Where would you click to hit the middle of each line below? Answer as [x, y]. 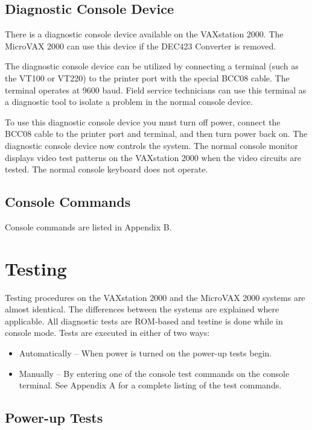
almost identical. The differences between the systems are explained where [142, 309]
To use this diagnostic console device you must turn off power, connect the [143, 122]
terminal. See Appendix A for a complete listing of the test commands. [150, 385]
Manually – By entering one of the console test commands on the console [154, 373]
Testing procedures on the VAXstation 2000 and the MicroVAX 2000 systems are [155, 297]
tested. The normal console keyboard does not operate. [107, 169]
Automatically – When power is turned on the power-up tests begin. [145, 353]
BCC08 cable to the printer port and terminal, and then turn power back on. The [156, 134]
